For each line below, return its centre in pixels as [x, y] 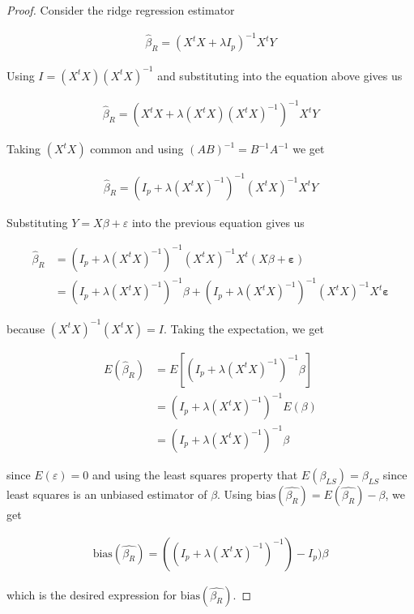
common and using [137, 149]
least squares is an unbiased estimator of [107, 494]
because [26, 328]
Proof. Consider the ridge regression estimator [121, 10]
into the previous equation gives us [218, 222]
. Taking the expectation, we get [243, 328]
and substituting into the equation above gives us [280, 75]
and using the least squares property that [195, 474]
